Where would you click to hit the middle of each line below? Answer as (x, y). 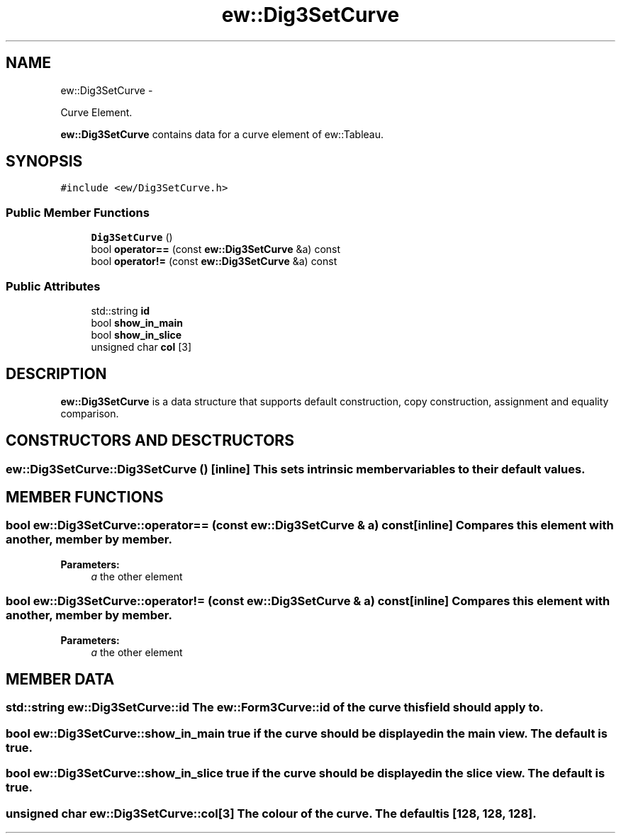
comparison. (90, 413)
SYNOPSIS (44, 162)
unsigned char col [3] (141, 347)
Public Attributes (53, 286)
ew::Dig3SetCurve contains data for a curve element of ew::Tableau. (222, 134)
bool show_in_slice (136, 334)
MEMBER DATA (60, 680)
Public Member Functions (78, 212)
